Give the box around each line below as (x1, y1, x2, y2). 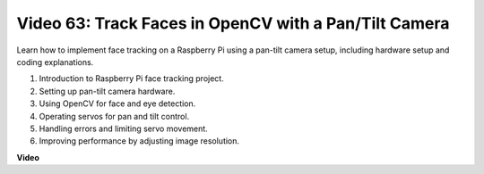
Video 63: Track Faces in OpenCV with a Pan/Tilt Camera (16, 13, 450, 33)
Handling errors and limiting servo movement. (39, 123, 208, 134)
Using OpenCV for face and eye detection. (39, 98, 196, 109)
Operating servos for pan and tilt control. (39, 111, 190, 121)
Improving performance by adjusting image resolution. (39, 136, 240, 146)
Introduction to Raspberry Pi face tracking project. (39, 73, 224, 84)
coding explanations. (16, 56, 94, 67)
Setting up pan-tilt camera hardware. (39, 86, 176, 96)
